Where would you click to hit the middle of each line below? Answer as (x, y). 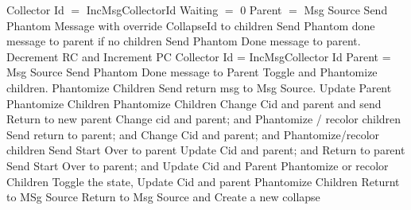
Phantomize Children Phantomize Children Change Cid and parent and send (194, 103)
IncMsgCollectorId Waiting (152, 10)
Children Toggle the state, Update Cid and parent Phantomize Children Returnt (203, 181)
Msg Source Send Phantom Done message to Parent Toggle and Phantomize (192, 72)
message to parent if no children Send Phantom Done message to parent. (184, 41)
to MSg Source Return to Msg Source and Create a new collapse (163, 197)
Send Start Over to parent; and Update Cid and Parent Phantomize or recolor (198, 165)
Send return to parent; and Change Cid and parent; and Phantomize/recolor (193, 134)
